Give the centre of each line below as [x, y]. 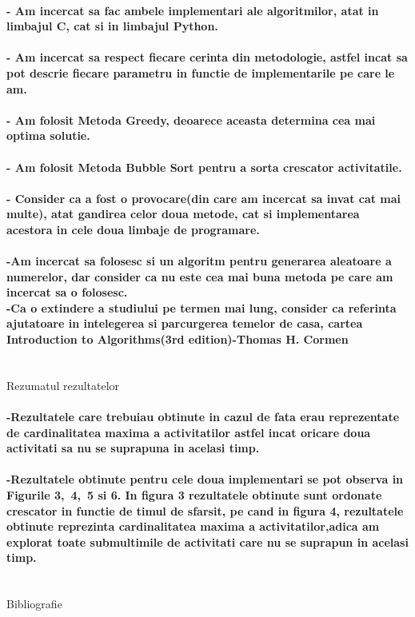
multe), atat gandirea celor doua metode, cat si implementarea [183, 214]
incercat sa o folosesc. [67, 292]
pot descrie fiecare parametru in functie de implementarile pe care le [201, 72]
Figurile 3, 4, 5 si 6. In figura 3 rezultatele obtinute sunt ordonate [194, 495]
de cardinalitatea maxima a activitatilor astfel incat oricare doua [189, 432]
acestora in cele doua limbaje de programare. [133, 229]
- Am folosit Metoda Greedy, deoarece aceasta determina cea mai [191, 119]
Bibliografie [34, 604]
